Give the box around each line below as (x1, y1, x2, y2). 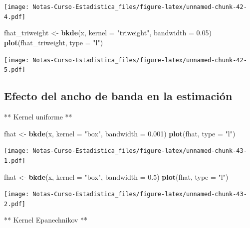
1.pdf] (4, 157, 25, 164)
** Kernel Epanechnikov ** (4, 215, 88, 225)
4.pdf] (4, 13, 25, 20)
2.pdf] (4, 200, 25, 208)
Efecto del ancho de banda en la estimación (4, 88, 233, 104)
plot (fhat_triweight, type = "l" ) (4, 37, 103, 47)
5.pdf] (4, 66, 25, 74)
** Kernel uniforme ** (4, 112, 72, 122)
